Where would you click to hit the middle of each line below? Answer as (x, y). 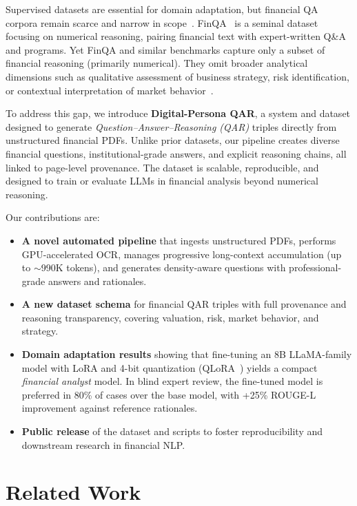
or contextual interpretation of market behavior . (110, 90)
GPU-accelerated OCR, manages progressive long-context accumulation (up (182, 254)
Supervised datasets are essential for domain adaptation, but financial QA (162, 9)
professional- (315, 267)
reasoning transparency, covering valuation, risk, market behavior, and (170, 317)
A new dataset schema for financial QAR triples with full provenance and (184, 304)
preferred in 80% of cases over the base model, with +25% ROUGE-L (169, 394)
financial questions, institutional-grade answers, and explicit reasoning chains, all (176, 153)
